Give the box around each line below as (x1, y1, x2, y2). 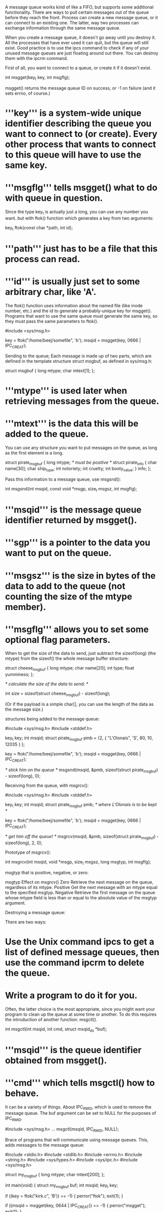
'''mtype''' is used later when (5, 385, 127, 396)
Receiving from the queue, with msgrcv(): (5, 782, 89, 788)
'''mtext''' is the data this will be (5, 418, 139, 429)
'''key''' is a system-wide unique (5, 108, 142, 118)
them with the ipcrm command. (5, 55, 69, 61)
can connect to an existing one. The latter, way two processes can (5, 20, 139, 26)
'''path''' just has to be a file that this (5, 243, 158, 254)
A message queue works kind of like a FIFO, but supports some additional (5, 4, 154, 10)
